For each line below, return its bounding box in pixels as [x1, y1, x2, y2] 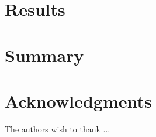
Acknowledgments [5, 88, 152, 112]
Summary [5, 43, 84, 67]
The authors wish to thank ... [5, 122, 110, 135]
